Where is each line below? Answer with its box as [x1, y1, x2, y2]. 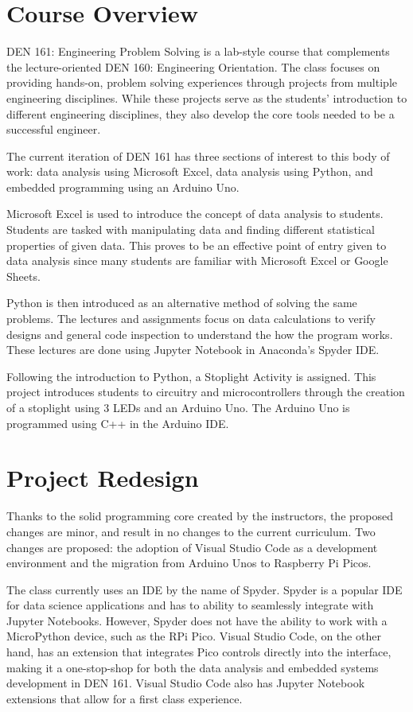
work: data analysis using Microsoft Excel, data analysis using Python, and [6, 163, 373, 180]
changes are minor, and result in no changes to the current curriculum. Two [6, 523, 376, 539]
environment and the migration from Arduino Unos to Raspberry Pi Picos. [6, 554, 372, 571]
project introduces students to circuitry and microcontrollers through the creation [6, 383, 405, 400]
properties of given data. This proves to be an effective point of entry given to [6, 236, 387, 253]
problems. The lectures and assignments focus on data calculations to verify [6, 310, 376, 327]
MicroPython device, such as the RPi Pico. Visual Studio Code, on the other [6, 628, 381, 644]
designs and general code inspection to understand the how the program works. [6, 325, 393, 342]
